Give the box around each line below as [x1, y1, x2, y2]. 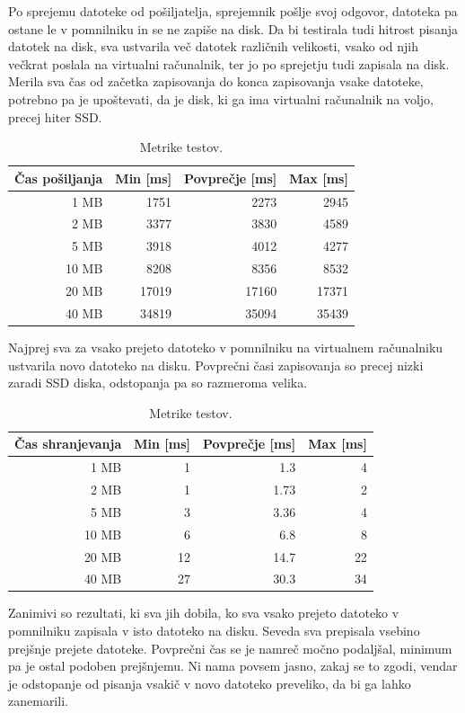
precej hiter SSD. [8, 107, 102, 126]
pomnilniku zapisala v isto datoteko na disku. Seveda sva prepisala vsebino [8, 621, 420, 640]
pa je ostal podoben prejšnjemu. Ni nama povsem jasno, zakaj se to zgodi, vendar [8, 656, 458, 675]
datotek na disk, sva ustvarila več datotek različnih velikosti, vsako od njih [8, 37, 419, 56]
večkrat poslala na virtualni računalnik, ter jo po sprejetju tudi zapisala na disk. [8, 54, 450, 73]
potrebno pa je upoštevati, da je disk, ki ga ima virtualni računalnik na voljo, [8, 89, 434, 108]
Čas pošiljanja [14, 168, 103, 187]
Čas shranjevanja [14, 434, 122, 453]
